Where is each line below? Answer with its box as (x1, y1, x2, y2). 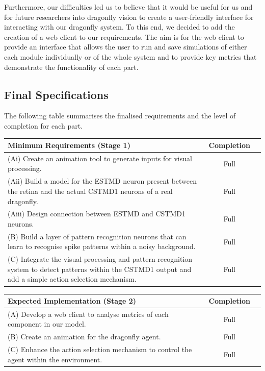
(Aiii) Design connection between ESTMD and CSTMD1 (8, 208, 185, 219)
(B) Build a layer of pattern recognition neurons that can (8, 231, 187, 241)
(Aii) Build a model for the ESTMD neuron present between (8, 176, 197, 186)
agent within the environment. (8, 354, 102, 364)
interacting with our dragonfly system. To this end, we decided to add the (4, 21, 235, 32)
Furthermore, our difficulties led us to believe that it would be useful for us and (4, 2, 253, 12)
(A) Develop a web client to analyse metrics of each (8, 308, 169, 319)
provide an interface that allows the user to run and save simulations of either (4, 41, 247, 52)
